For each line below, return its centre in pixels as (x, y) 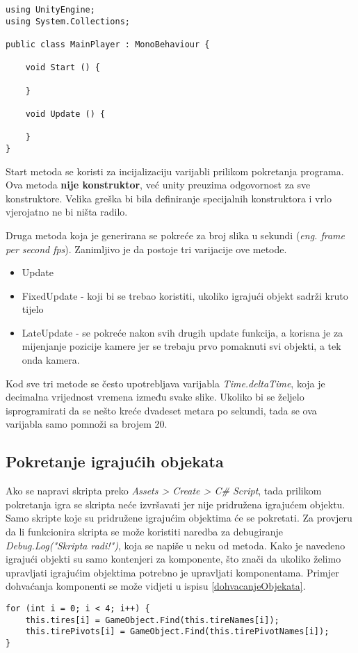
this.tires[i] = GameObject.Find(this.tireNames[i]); (152, 620)
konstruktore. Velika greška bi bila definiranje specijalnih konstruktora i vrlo (169, 198)
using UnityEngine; (50, 10)
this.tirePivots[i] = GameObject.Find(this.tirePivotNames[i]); (177, 632)
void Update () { (65, 114)
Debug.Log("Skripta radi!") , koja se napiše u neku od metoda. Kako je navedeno (176, 545)
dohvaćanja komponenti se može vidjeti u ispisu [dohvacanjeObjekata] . (156, 586)
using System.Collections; (68, 21)
